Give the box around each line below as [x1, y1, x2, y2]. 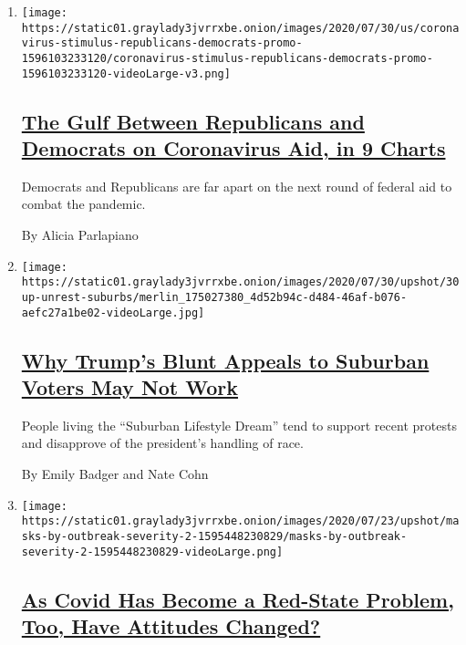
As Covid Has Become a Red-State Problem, [21, 585, 454, 613]
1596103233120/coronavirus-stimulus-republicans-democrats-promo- [21, 51, 433, 65]
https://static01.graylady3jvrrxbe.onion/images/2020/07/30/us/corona [21, 21, 460, 35]
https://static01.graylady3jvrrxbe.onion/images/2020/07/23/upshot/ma [21, 515, 460, 528]
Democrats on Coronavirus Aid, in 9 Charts [21, 134, 446, 162]
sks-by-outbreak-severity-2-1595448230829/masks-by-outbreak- [21, 529, 408, 543]
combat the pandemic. [21, 194, 146, 213]
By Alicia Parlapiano [21, 225, 139, 244]
